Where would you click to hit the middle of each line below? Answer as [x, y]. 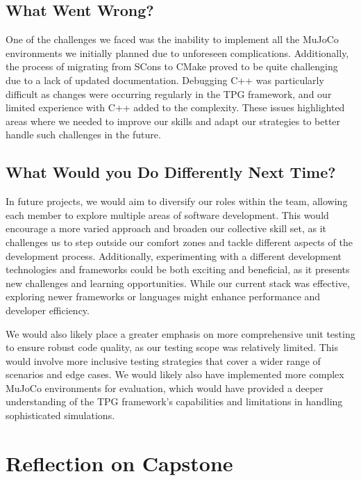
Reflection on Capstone [119, 463]
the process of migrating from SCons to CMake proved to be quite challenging [172, 66]
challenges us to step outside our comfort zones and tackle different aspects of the [179, 242]
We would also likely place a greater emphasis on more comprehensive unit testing [180, 333]
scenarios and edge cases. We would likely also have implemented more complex [175, 374]
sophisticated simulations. [60, 415]
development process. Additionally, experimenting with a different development [174, 255]
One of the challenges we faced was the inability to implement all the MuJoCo [172, 39]
